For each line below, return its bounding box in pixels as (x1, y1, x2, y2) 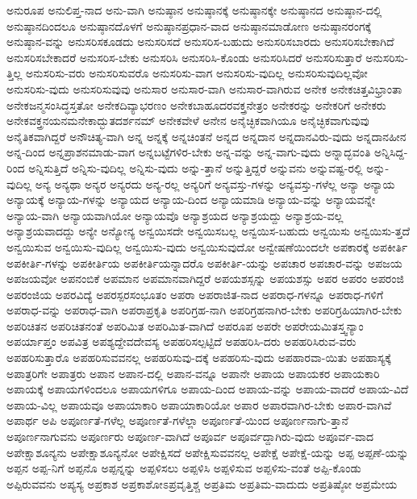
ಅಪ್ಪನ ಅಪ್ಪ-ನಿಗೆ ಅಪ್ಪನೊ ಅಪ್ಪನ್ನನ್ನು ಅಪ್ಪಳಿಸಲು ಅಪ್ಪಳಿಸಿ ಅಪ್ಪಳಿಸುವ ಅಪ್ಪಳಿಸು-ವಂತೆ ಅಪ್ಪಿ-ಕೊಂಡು (6, 459, 361, 476)
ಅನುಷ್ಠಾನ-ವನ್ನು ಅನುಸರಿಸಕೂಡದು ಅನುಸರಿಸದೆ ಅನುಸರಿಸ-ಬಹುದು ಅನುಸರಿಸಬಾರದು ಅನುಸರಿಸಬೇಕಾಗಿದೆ (6, 33, 394, 50)
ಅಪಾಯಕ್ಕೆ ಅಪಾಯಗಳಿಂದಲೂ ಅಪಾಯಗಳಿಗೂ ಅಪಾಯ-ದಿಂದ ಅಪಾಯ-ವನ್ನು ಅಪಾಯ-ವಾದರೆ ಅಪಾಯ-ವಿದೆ (6, 380, 409, 397)
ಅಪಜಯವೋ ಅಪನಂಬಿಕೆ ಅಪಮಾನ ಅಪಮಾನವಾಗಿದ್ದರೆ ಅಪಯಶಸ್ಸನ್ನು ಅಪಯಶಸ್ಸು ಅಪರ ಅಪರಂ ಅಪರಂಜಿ (6, 270, 404, 287)
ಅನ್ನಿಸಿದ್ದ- (374, 143, 408, 160)
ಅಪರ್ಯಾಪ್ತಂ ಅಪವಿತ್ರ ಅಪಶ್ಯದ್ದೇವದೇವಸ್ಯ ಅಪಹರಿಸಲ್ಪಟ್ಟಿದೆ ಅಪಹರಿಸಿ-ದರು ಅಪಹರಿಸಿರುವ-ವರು (6, 333, 357, 350)
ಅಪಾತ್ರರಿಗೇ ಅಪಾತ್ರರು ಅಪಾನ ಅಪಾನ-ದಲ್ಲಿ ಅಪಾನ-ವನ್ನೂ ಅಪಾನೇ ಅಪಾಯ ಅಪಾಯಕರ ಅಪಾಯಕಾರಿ (6, 364, 380, 381)
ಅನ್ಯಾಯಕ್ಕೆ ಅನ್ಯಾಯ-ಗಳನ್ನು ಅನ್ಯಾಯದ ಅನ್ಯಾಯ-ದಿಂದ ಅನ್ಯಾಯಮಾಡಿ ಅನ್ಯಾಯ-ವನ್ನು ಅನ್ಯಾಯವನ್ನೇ (6, 191, 376, 208)
